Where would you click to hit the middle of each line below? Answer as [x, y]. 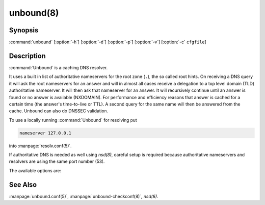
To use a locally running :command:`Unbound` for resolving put [73, 120]
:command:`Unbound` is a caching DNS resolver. [58, 67]
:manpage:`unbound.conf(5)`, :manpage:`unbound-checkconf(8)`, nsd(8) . [84, 196]
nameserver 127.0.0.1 [45, 133]
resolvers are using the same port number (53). [57, 161]
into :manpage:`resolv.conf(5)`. [40, 146]
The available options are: [35, 170]
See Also [23, 185]
